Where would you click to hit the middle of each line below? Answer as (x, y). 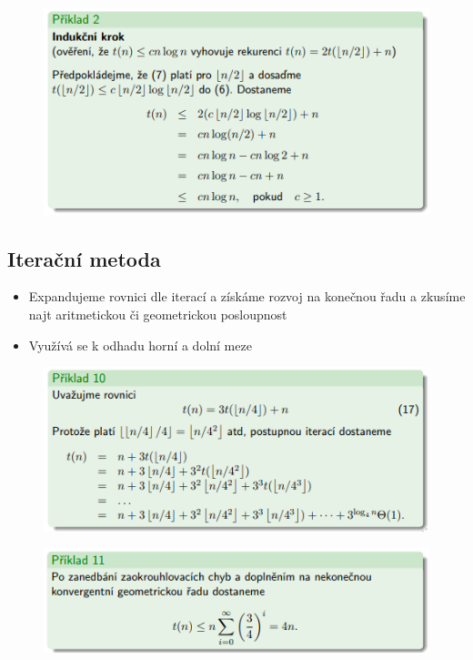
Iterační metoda (84, 258)
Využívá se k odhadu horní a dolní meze (140, 345)
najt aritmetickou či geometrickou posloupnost (158, 314)
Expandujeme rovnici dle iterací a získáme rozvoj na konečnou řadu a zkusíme (247, 296)
